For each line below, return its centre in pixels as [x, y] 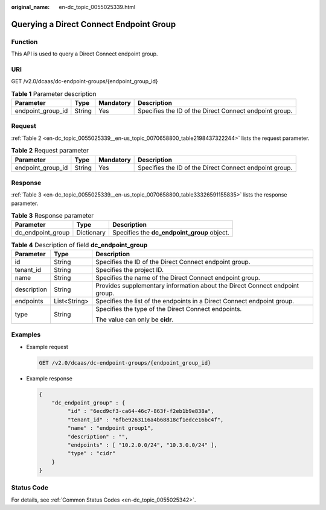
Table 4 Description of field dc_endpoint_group [79, 245]
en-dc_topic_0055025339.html [97, 7]
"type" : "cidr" [91, 453]
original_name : [30, 7]
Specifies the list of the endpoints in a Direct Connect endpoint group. [195, 301]
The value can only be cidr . [135, 320]
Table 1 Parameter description [54, 93]
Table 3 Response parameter [53, 216]
